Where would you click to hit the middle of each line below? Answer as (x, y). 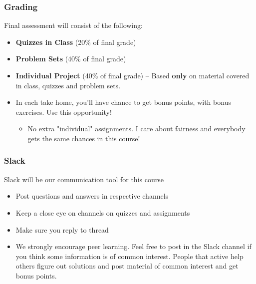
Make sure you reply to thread (62, 229)
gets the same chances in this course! (84, 138)
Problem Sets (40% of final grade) (71, 59)
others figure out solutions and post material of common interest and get (127, 266)
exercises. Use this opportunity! (64, 112)
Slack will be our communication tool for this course (84, 179)
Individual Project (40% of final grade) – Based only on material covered (132, 75)
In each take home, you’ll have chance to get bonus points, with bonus (123, 102)
